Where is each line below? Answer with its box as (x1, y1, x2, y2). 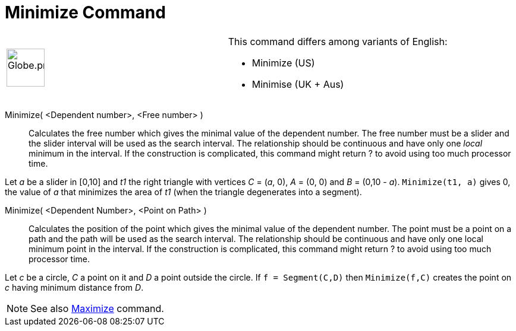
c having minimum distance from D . (5, 282, 144, 292)
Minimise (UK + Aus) (251, 78, 344, 90)
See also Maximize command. (30, 302, 164, 314)
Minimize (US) (251, 56, 315, 69)
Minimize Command (5, 2, 166, 23)
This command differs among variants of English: (228, 35, 448, 47)
